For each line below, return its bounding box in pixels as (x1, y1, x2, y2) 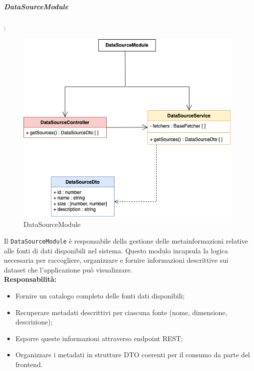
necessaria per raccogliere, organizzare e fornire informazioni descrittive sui (4, 255, 229, 265)
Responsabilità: (4, 274, 57, 284)
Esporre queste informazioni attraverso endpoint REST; (15, 333, 183, 343)
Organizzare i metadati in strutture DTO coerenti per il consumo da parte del (15, 349, 250, 360)
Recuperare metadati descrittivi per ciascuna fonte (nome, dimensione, (15, 307, 228, 317)
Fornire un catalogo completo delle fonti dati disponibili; (15, 291, 185, 301)
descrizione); (15, 317, 53, 327)
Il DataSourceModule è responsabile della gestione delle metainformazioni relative (4, 236, 248, 246)
